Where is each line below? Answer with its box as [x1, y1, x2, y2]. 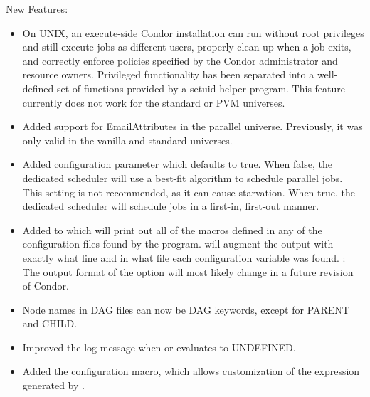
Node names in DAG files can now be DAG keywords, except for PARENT [22, 302, 349, 317]
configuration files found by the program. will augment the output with [22, 236, 334, 251]
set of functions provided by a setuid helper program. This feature [57, 80, 346, 95]
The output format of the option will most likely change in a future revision [22, 264, 354, 279]
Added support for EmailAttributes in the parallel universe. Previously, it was [22, 119, 363, 134]
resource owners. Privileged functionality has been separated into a [22, 67, 314, 82]
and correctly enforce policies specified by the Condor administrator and [22, 53, 338, 68]
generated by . [22, 378, 85, 393]
